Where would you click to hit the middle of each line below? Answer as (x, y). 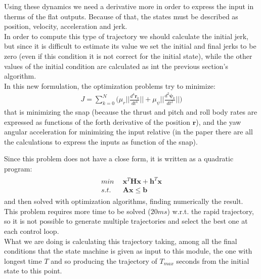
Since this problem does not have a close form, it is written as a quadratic (119, 159)
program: (18, 168)
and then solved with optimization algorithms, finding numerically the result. (124, 201)
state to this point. (33, 271)
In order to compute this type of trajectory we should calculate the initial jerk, (126, 36)
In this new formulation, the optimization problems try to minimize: (110, 85)
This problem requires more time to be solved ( (77, 211)
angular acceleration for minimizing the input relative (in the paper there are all (128, 132)
